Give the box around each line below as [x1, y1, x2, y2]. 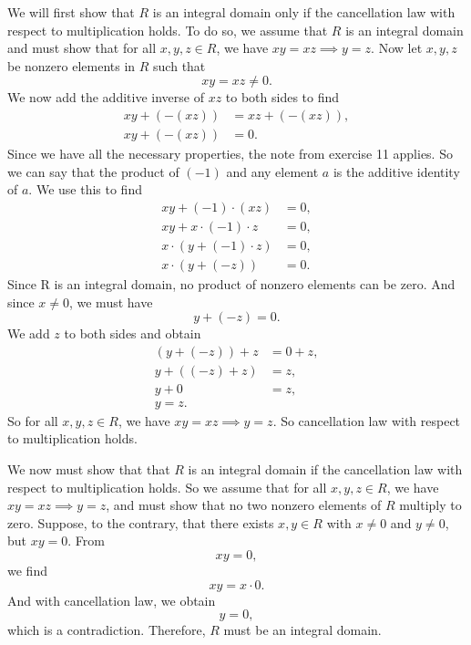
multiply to [399, 495, 462, 515]
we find [7, 561, 47, 579]
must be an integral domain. [223, 620, 382, 640]
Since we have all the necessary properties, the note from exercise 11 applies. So [7, 144, 453, 163]
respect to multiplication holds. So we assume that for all [7, 477, 327, 496]
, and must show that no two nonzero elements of [106, 495, 382, 515]
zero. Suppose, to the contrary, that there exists [7, 513, 274, 532]
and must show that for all [7, 38, 157, 57]
